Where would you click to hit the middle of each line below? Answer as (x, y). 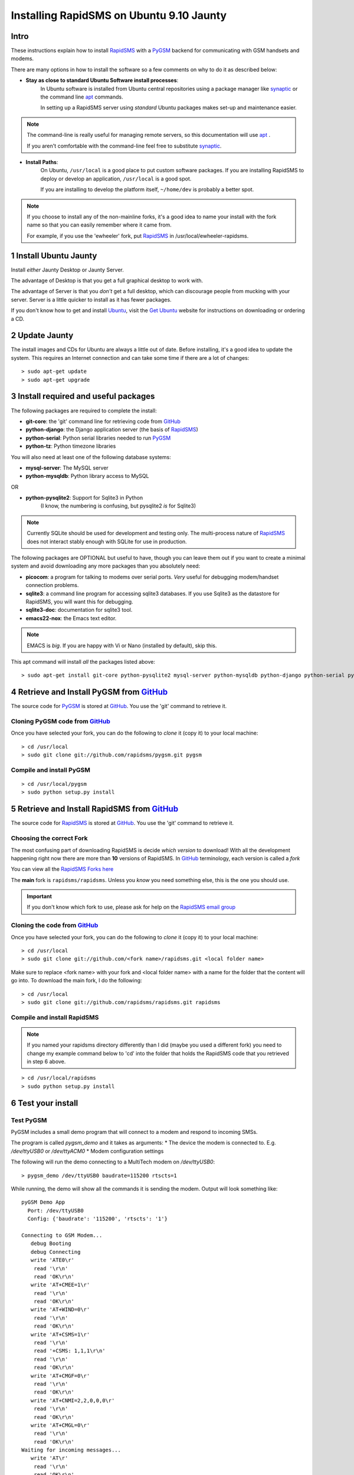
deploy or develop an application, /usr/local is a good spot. (116, 178)
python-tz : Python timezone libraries (71, 446)
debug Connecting (55, 1252)
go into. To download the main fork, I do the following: (76, 981)
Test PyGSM (29, 1120)
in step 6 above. (46, 1061)
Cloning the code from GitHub (55, 925)
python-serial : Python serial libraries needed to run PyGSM (98, 438)
